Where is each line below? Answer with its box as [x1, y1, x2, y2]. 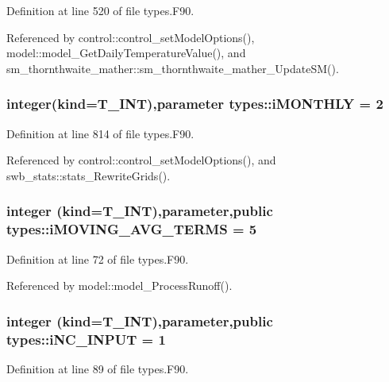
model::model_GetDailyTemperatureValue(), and [6, 44, 246, 61]
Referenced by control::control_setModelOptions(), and [6, 152, 276, 168]
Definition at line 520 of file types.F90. [6, 2, 194, 18]
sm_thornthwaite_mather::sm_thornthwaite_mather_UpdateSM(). [6, 60, 339, 76]
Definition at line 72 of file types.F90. [6, 250, 189, 267]
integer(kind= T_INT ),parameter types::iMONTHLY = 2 [6, 94, 383, 114]
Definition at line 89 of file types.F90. [6, 360, 189, 376]
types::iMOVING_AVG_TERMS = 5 [6, 219, 257, 239]
